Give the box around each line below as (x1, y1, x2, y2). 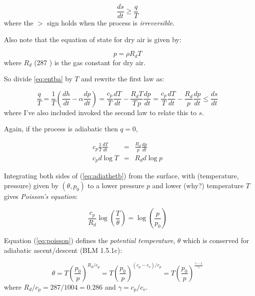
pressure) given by (4, 180, 59, 190)
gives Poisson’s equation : (4, 191, 78, 201)
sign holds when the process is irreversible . (47, 18, 175, 28)
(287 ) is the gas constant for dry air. (34, 57, 146, 67)
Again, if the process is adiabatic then (4, 123, 118, 134)
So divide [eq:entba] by (4, 74, 73, 84)
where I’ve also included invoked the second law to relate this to (4, 107, 197, 117)
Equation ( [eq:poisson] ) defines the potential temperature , (4, 235, 176, 246)
